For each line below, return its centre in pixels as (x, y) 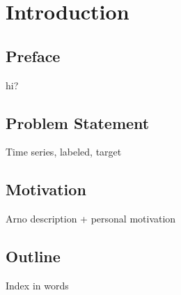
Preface (33, 55)
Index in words (37, 285)
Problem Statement (78, 122)
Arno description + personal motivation (91, 219)
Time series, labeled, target (64, 152)
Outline (33, 256)
